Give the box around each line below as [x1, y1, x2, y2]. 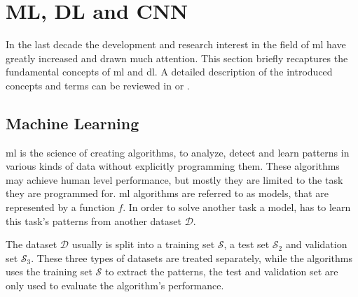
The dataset [6, 237, 57, 252]
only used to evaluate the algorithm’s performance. [6, 278, 224, 293]
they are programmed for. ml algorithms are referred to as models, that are [6, 186, 329, 201]
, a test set [223, 237, 270, 252]
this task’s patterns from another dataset [6, 213, 181, 228]
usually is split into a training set [71, 237, 215, 252]
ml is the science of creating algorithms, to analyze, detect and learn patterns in [6, 145, 350, 159]
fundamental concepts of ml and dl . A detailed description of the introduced [6, 64, 333, 79]
